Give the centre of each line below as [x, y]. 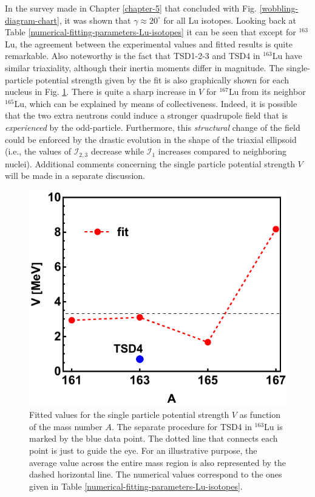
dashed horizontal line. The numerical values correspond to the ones [156, 474]
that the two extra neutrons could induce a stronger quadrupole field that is [146, 115]
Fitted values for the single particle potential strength [129, 415]
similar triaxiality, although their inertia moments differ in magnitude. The [144, 67]
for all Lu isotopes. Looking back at [230, 20]
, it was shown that [95, 20]
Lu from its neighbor [267, 92]
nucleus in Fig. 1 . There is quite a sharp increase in [100, 92]
